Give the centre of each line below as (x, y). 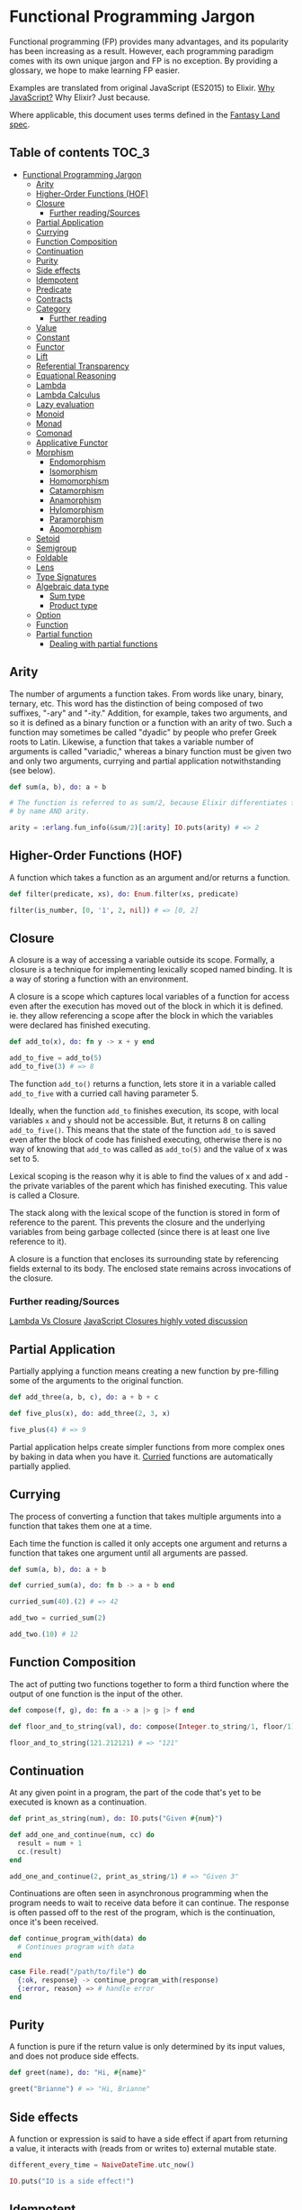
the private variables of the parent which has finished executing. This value (148, 1186)
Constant (53, 337)
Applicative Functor (72, 443)
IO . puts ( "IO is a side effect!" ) (72, 2181)
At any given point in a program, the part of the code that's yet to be (135, 1793)
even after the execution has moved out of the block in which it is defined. (147, 1006)
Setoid (48, 538)
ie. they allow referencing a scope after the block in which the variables (142, 1016)
